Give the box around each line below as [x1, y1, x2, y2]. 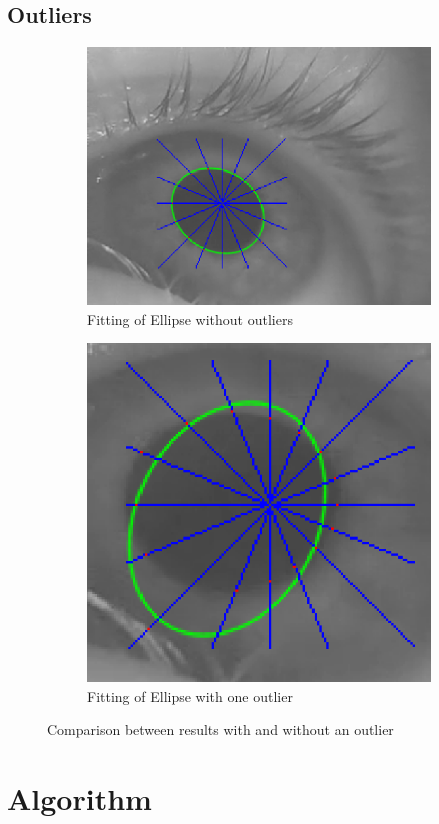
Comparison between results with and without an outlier [47, 719, 394, 740]
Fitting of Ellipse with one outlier [87, 685, 293, 706]
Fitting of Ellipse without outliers [87, 308, 293, 329]
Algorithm [7, 777, 152, 818]
